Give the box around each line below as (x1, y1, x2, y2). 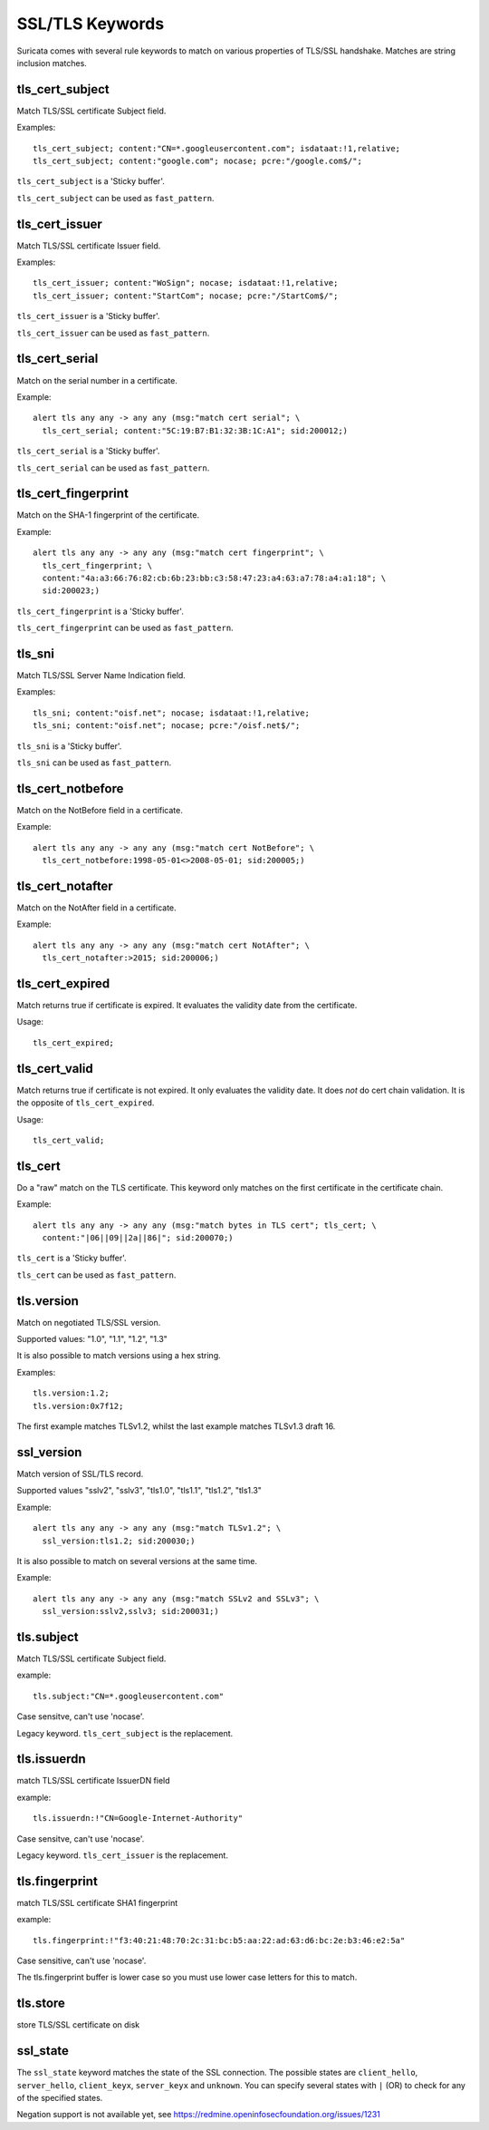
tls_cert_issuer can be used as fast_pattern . (16, 327, 210, 338)
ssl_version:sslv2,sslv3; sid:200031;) (42, 1606, 219, 1617)
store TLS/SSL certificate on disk (16, 2019, 140, 2030)
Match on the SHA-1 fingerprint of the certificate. (16, 510, 199, 520)
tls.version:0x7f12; (33, 1401, 124, 1411)
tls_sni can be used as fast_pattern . (16, 757, 172, 768)
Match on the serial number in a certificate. (16, 374, 178, 385)
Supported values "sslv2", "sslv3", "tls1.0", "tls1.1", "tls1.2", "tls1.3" (16, 1485, 263, 1496)
